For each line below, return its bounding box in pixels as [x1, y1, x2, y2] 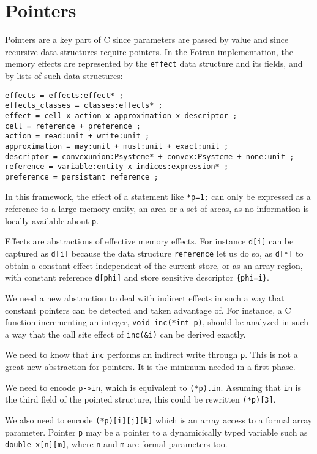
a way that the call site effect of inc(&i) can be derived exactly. [5, 327, 246, 340]
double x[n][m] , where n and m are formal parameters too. [5, 437, 228, 450]
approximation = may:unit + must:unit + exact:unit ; [5, 142, 229, 151]
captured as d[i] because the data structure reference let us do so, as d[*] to [5, 247, 304, 260]
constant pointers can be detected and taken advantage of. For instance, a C [5, 303, 291, 316]
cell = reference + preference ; [5, 121, 141, 131]
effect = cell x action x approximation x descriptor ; [5, 111, 237, 120]
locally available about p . [5, 214, 99, 227]
